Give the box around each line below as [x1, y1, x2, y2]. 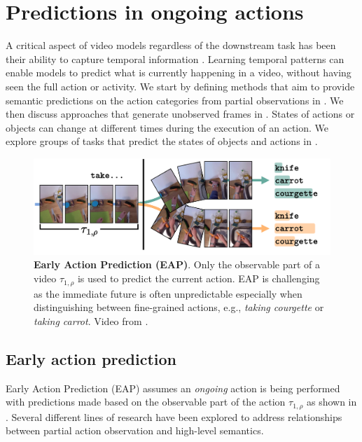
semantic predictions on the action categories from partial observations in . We [6, 92, 344, 107]
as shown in [306, 394, 357, 409]
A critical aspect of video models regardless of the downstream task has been [6, 38, 336, 53]
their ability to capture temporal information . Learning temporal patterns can [6, 51, 344, 66]
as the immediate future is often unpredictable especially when [34, 286, 302, 301]
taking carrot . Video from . [34, 313, 148, 328]
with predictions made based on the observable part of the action [6, 394, 286, 409]
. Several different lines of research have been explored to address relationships [6, 409, 342, 424]
